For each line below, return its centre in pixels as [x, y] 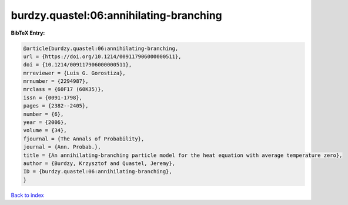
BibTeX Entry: [28, 33]
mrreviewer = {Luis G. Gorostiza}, [74, 73]
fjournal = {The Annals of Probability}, [84, 139]
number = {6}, [43, 114]
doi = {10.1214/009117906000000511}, [78, 65]
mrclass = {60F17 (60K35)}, [63, 89]
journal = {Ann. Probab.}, [62, 147]
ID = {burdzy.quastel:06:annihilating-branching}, [98, 172]
